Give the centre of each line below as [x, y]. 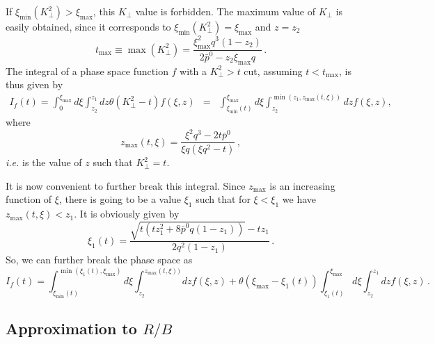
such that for [223, 199]
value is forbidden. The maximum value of [226, 11]
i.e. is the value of [44, 162]
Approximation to [71, 328]
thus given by [34, 84]
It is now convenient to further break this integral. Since [126, 185]
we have [299, 199]
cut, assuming [273, 71]
